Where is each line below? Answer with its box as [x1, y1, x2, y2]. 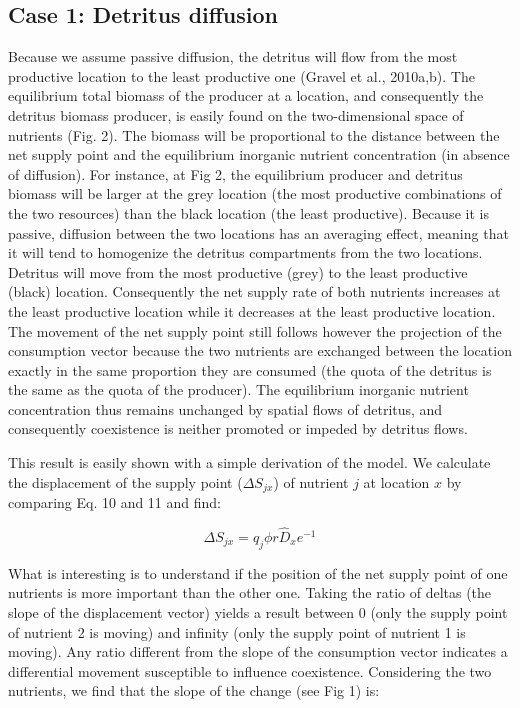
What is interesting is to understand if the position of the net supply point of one [8, 562, 508, 583]
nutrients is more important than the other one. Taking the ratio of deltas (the [8, 582, 492, 603]
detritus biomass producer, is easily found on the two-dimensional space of [8, 104, 464, 125]
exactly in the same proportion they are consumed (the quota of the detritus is [8, 359, 492, 380]
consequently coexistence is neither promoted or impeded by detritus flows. [8, 418, 468, 439]
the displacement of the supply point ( [8, 471, 243, 492]
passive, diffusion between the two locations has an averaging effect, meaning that [8, 222, 509, 243]
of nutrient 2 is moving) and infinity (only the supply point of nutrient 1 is [8, 621, 466, 642]
